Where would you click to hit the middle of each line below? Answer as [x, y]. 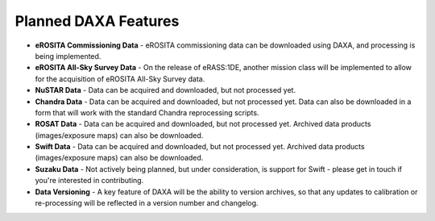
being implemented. [68, 56]
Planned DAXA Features [97, 21]
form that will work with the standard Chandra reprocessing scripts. [147, 112]
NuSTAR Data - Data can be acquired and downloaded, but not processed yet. [166, 90]
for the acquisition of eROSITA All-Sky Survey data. [120, 79]
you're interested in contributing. [89, 181]
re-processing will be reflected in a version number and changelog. [147, 203]
